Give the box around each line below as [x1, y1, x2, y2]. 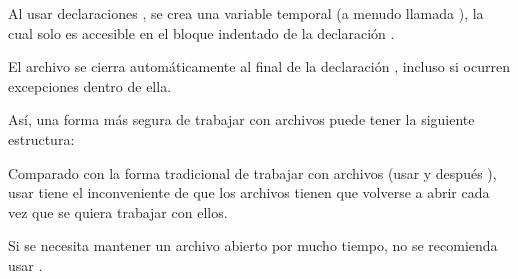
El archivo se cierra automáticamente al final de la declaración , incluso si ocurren [8, 56, 510, 77]
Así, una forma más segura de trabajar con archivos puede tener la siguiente [8, 109, 475, 130]
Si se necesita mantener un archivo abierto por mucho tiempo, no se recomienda [8, 235, 498, 256]
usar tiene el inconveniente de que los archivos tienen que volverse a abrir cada [8, 182, 490, 203]
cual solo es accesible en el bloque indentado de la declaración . [8, 22, 395, 43]
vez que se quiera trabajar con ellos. [8, 201, 228, 222]
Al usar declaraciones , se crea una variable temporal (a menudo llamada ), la [8, 3, 484, 23]
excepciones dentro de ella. [8, 75, 172, 96]
